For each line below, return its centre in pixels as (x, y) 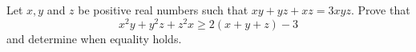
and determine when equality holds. (94, 38)
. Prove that (380, 10)
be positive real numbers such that (163, 10)
